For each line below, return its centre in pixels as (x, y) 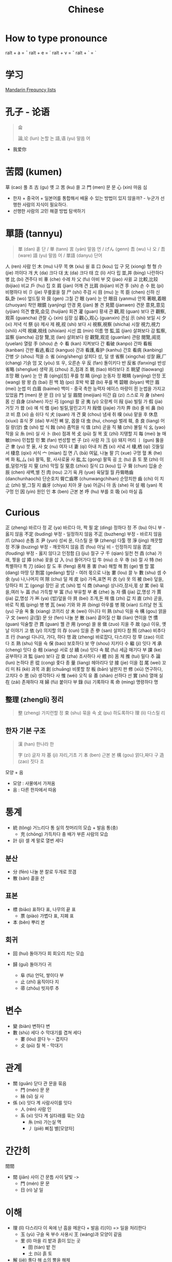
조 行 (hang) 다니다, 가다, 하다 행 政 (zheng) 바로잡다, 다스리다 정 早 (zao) (80, 637)
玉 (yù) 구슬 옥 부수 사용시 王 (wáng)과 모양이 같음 (71, 1234)
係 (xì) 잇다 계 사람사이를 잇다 (42, 1102)
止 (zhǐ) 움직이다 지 (40, 981)
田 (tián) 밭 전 (42, 1247)
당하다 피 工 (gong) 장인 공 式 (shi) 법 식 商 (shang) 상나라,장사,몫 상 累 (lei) (82, 585)
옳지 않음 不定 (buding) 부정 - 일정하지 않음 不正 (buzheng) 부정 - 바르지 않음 (84, 534)
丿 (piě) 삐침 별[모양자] (51, 1128)
